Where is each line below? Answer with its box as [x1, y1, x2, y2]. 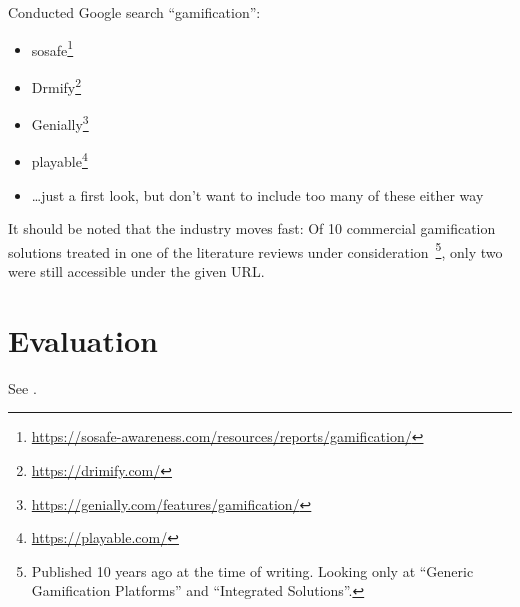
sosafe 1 [31, 36, 74, 60]
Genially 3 [31, 111, 89, 134]
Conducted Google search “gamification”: [8, 2, 261, 22]
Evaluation [8, 319, 158, 360]
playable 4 [31, 148, 88, 171]
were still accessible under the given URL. [8, 261, 265, 282]
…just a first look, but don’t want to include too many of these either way [31, 184, 484, 205]
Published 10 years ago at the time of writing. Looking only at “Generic [31, 560, 474, 581]
